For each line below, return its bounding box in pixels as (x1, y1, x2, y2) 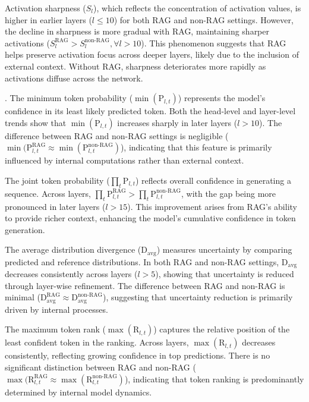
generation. (5, 223, 45, 235)
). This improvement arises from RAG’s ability (127, 200, 297, 212)
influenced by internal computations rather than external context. (5, 154, 244, 167)
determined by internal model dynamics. (5, 385, 152, 398)
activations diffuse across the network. (5, 71, 143, 84)
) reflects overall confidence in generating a (135, 174, 291, 186)
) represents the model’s (178, 92, 266, 104)
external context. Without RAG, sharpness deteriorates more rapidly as (5, 59, 266, 72)
